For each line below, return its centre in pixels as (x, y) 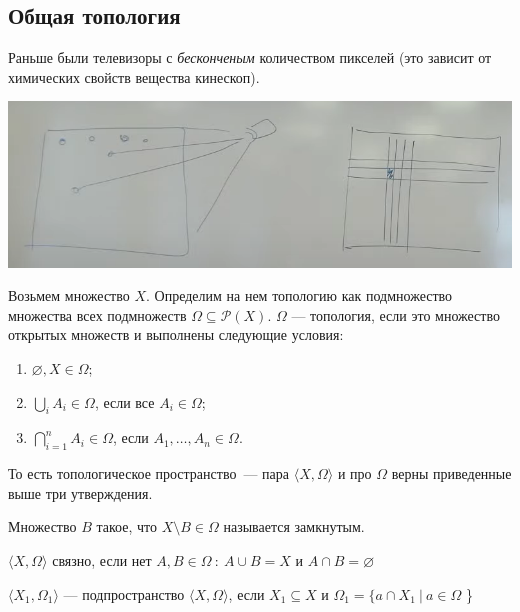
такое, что (126, 526)
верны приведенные (451, 473)
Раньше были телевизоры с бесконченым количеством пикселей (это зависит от (250, 57)
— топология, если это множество (395, 314)
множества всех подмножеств (97, 314)
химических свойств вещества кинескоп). (134, 76)
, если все (124, 401)
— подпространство (124, 593)
